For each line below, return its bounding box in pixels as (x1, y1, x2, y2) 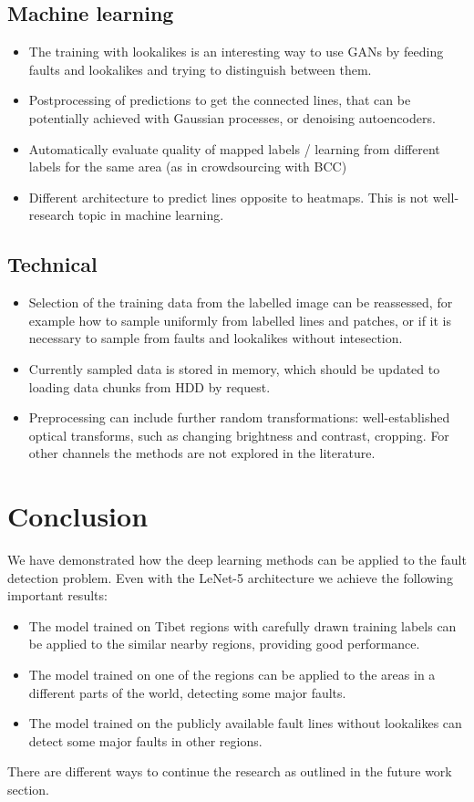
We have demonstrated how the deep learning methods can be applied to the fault (7, 550, 467, 569)
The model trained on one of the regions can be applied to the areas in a (28, 665, 436, 683)
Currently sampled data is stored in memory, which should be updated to (28, 359, 440, 378)
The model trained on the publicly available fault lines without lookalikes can (28, 713, 462, 733)
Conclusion (7, 497, 149, 535)
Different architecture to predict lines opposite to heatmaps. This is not (28, 187, 429, 206)
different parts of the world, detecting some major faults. (28, 682, 346, 702)
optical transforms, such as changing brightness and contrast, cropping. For (28, 425, 449, 444)
